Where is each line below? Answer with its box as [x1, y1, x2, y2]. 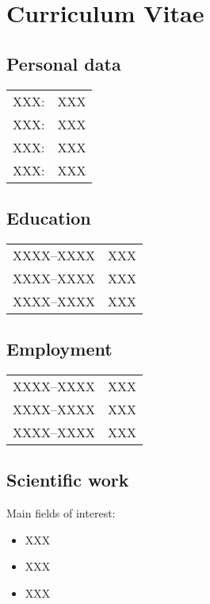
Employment [6, 337, 113, 361]
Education [6, 205, 91, 229]
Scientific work [6, 467, 129, 492]
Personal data [6, 51, 121, 75]
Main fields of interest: [6, 505, 116, 521]
